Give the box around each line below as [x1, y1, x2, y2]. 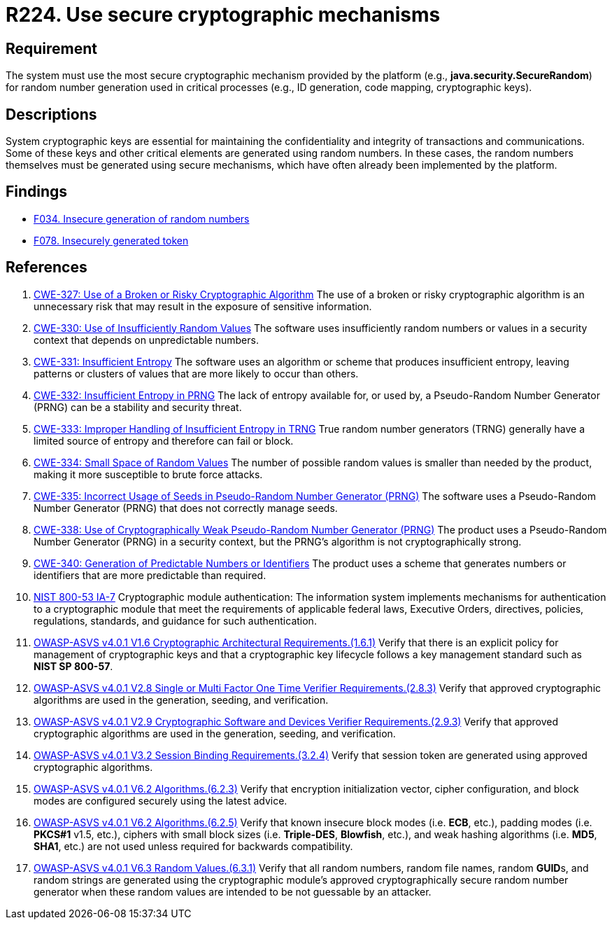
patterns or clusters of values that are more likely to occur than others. [34, 367, 359, 380]
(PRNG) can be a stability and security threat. [34, 401, 242, 413]
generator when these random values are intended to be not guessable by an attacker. [34, 885, 432, 898]
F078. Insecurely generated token [34, 234, 189, 246]
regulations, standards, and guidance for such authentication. [34, 614, 317, 627]
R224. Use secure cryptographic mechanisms [6, 3, 441, 27]
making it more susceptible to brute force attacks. [34, 468, 263, 480]
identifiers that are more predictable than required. [34, 569, 266, 581]
